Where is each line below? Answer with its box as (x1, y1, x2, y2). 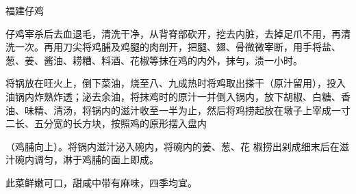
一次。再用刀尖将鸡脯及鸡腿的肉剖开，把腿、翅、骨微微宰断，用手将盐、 (14, 40, 341, 54)
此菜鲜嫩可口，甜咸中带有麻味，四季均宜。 (5, 175, 197, 189)
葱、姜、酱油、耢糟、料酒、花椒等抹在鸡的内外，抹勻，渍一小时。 (5, 53, 303, 67)
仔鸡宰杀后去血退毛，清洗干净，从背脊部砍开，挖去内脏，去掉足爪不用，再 (5, 26, 341, 40)
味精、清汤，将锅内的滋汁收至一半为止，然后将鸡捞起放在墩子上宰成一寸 (24, 102, 351, 117)
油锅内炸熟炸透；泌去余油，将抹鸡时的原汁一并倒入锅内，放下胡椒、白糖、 (5, 89, 341, 103)
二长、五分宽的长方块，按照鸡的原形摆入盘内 (5, 116, 207, 130)
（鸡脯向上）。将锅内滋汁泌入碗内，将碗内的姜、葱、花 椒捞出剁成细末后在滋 (5, 139, 349, 153)
